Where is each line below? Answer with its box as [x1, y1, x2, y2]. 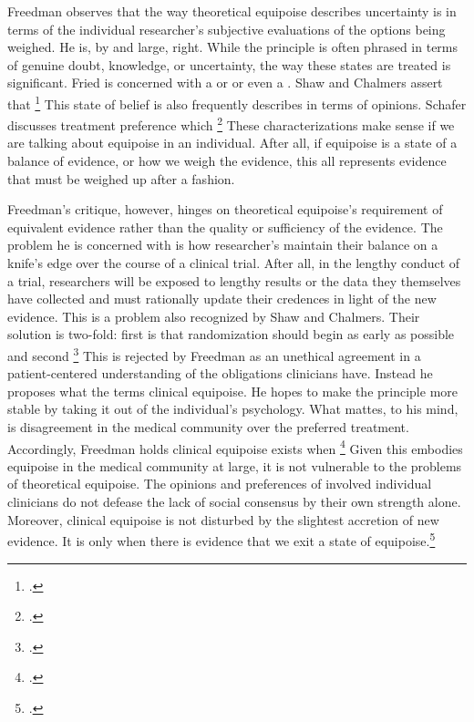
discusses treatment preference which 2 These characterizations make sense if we [7, 113, 455, 134]
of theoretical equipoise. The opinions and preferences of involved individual [7, 474, 432, 493]
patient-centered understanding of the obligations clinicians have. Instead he [7, 364, 433, 383]
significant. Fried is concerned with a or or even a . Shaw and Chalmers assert [7, 73, 443, 92]
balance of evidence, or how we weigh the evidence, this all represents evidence [7, 151, 447, 170]
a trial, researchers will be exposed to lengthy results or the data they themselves [7, 271, 461, 290]
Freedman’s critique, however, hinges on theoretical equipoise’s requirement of [7, 200, 443, 219]
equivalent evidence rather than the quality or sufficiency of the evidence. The [7, 217, 443, 236]
